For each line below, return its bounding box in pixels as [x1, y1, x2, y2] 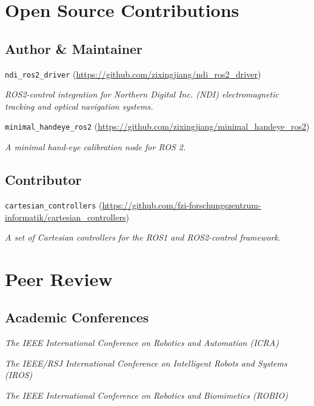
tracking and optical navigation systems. [5, 99, 153, 112]
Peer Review [5, 266, 113, 291]
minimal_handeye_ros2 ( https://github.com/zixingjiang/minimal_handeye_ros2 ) [5, 120, 310, 133]
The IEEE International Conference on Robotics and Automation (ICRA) [5, 336, 279, 349]
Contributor [5, 170, 82, 189]
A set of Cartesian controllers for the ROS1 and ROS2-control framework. [5, 231, 281, 244]
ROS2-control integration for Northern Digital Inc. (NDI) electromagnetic [5, 88, 279, 101]
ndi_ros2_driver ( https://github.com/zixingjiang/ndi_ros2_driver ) [5, 67, 261, 80]
